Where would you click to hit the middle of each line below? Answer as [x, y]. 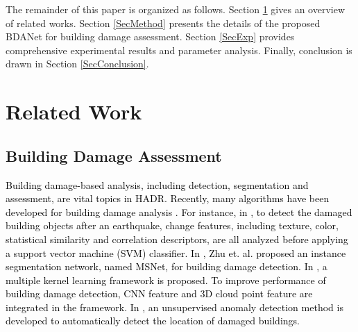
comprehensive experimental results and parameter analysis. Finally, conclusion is [179, 50]
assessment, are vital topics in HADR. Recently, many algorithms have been [168, 198]
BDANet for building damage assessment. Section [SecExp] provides [150, 36]
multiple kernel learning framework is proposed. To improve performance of [166, 280]
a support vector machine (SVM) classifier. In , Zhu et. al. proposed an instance [176, 252]
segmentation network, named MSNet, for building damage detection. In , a [167, 266]
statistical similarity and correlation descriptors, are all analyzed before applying [177, 239]
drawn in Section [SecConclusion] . [77, 64]
